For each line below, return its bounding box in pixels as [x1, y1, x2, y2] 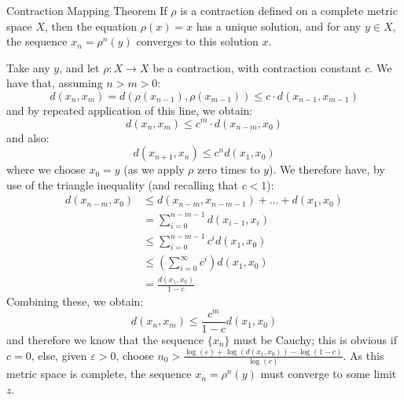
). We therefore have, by [268, 161, 385, 178]
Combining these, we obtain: [6, 293, 144, 310]
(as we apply [123, 161, 185, 178]
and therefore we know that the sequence [6, 331, 204, 347]
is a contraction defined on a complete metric [180, 2, 398, 18]
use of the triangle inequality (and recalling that [6, 176, 238, 193]
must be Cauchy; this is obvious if [233, 331, 397, 347]
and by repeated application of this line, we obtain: [6, 101, 253, 118]
